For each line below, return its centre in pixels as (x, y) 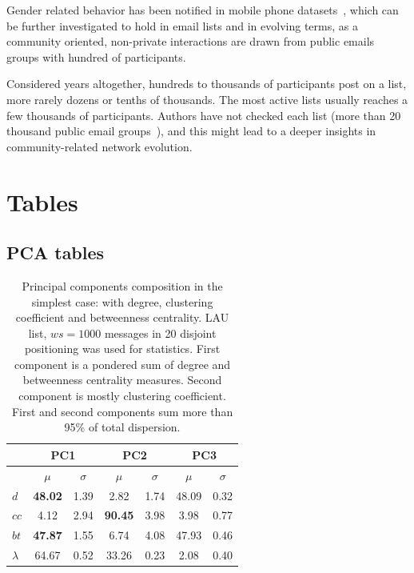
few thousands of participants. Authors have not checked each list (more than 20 (204, 115)
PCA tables (56, 252)
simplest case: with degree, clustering (122, 301)
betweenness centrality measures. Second (122, 380)
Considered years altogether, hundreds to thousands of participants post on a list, (207, 84)
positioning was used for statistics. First (122, 349)
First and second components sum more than (122, 411)
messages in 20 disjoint (160, 333)
